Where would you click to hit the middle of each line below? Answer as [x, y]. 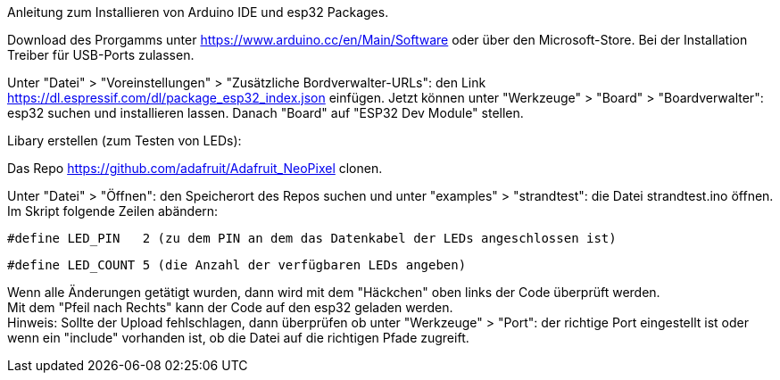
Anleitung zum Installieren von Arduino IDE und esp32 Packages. [198, 12]
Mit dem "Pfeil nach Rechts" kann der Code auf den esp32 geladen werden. [230, 307]
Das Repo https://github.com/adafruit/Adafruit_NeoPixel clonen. [195, 168]
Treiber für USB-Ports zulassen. [101, 55]
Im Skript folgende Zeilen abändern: [113, 211]
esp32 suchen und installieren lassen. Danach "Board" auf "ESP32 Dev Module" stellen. [266, 113]
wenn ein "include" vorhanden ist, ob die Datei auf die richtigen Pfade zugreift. [238, 338]
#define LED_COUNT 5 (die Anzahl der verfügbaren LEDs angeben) [237, 265]
